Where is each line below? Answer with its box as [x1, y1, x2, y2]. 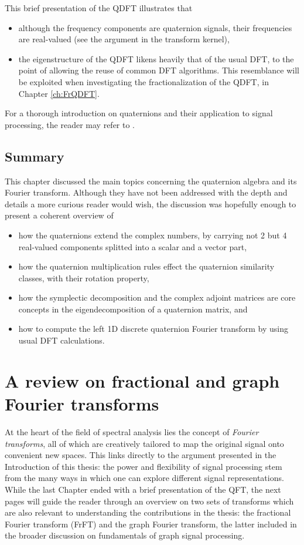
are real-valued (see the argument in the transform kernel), [18, 33, 230, 45]
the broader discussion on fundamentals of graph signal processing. [5, 529, 245, 541]
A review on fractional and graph [5, 368, 280, 392]
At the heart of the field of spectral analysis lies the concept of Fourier [5, 425, 259, 438]
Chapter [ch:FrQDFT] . [18, 87, 100, 99]
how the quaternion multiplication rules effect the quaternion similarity [18, 260, 275, 272]
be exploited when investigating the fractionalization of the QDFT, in [18, 75, 269, 88]
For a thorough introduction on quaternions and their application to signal [5, 107, 273, 119]
